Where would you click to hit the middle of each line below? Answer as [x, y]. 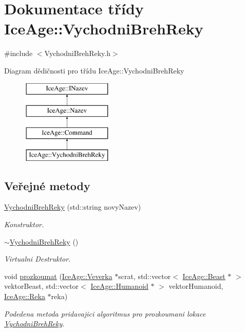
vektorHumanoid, [196, 286]
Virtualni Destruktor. [37, 259]
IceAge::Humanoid [119, 286]
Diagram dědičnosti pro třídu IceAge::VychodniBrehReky [94, 70]
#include [18, 53]
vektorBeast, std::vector [42, 286]
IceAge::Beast [204, 276]
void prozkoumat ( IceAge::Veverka [58, 276]
